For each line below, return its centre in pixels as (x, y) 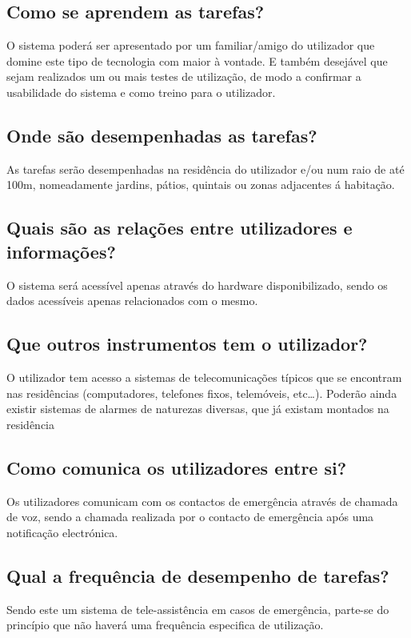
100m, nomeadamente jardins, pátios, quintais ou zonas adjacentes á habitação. (201, 185)
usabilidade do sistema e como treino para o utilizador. (141, 92)
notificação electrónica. (62, 532)
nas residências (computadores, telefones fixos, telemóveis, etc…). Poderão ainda (202, 393)
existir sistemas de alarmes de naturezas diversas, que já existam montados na (198, 409)
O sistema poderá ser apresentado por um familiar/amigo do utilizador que (191, 45)
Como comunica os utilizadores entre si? (177, 467)
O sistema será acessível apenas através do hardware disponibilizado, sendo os (197, 285)
